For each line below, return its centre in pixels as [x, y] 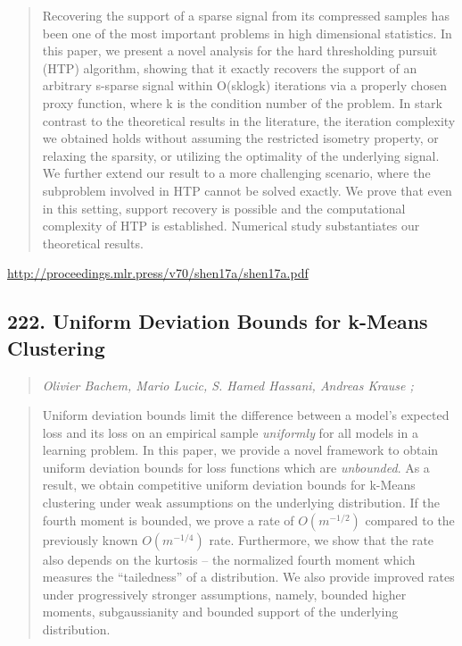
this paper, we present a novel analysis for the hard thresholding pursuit [240, 50]
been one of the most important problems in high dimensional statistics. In [247, 33]
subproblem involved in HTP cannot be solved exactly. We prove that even [247, 190]
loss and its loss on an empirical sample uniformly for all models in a [230, 432]
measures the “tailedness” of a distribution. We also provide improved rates [248, 577]
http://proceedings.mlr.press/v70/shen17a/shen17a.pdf [158, 273]
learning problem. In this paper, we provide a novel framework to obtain [240, 450]
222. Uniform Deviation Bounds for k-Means [218, 321]
